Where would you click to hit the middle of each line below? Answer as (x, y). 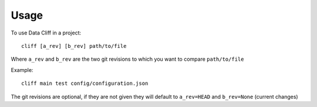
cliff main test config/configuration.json (85, 84)
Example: (22, 70)
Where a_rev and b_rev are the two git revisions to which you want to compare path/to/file (127, 59)
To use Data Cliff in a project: (46, 33)
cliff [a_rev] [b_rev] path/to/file (74, 46)
